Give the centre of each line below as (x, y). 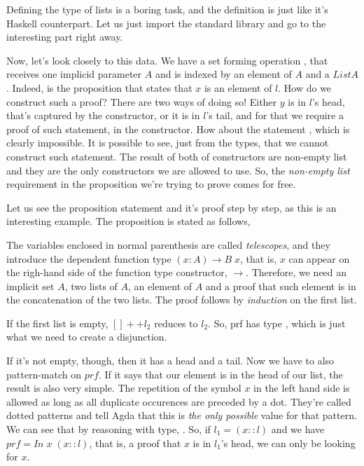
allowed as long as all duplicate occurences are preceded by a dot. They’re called (179, 401)
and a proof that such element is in (281, 286)
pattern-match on (44, 374)
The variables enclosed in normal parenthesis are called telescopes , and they (168, 244)
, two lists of (91, 286)
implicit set (30, 286)
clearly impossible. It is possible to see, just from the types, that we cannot (168, 143)
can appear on (319, 258)
